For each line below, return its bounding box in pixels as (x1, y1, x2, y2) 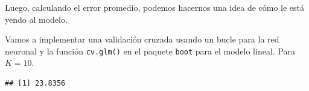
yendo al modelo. (5, 13, 68, 25)
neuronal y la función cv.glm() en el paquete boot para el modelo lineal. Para (5, 44, 295, 57)
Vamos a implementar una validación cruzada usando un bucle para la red (5, 33, 279, 45)
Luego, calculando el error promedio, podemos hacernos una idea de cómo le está (5, 1, 305, 13)
